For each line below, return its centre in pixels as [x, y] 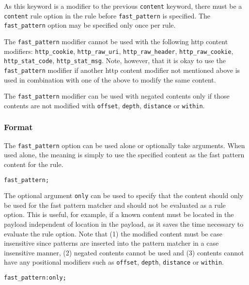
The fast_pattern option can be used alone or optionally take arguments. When [124, 145]
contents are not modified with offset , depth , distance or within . [104, 105]
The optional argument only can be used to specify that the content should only [124, 195]
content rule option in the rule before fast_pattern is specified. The [107, 15]
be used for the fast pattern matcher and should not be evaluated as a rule [115, 205]
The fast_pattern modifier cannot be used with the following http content [116, 41]
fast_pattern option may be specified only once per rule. [90, 25]
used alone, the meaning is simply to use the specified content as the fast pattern [124, 155]
